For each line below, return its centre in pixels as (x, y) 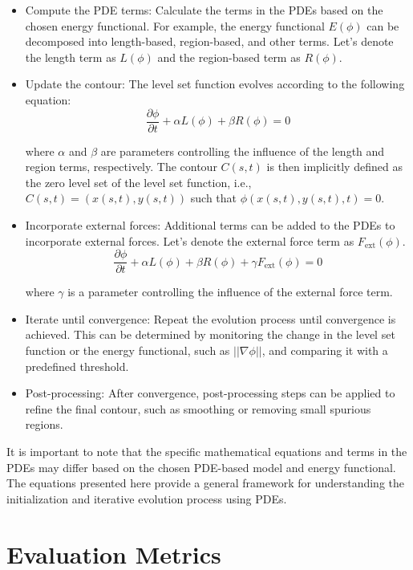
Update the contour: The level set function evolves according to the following (215, 84)
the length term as (71, 57)
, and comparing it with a (325, 350)
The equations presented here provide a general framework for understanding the (206, 483)
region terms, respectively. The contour (121, 167)
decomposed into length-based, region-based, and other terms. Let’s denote (209, 41)
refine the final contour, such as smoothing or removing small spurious (198, 408)
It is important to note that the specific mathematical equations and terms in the (207, 451)
